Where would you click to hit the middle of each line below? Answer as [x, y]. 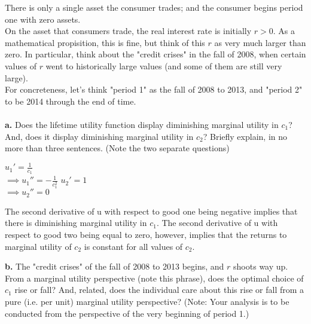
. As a [284, 31]
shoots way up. [261, 266]
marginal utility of [38, 246]
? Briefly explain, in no [245, 136]
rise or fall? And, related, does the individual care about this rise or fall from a [159, 290]
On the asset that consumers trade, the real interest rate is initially [128, 31]
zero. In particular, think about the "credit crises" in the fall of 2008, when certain [155, 54]
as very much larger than [260, 42]
